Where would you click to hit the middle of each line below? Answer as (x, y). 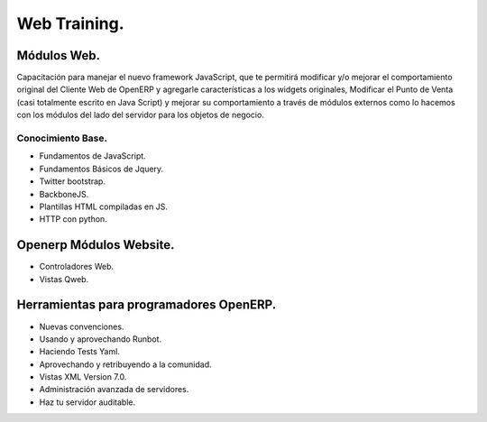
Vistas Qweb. (64, 279)
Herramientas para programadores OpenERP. (147, 305)
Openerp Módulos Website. (96, 245)
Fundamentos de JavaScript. (92, 156)
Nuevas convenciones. (82, 326)
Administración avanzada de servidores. (114, 390)
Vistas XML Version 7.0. (83, 377)
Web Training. (71, 23)
